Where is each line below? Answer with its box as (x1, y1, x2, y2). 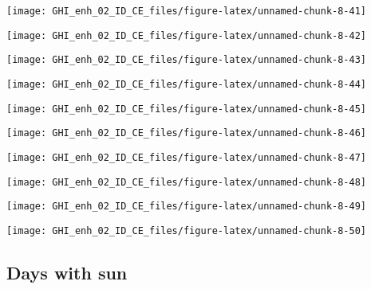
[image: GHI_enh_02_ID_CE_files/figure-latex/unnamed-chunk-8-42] (6, 29, 367, 41)
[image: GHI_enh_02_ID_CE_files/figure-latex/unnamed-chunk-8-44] (6, 78, 367, 90)
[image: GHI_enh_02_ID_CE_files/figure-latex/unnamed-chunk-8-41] (6, 6, 367, 17)
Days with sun (6, 260, 128, 284)
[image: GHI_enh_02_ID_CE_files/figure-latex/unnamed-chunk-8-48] (6, 176, 367, 188)
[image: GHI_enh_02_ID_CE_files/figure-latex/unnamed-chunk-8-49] (6, 201, 367, 213)
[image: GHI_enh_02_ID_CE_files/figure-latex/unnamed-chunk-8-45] (6, 103, 367, 115)
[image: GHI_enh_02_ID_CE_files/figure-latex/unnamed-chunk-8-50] (6, 225, 367, 236)
